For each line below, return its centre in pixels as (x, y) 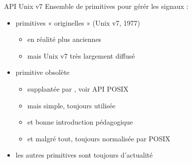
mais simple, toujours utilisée (71, 105)
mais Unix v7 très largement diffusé (81, 55)
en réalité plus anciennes (64, 39)
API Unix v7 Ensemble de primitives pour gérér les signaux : (96, 6)
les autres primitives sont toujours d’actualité (84, 155)
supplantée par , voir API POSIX (78, 88)
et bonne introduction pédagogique (80, 122)
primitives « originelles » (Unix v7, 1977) (78, 22)
